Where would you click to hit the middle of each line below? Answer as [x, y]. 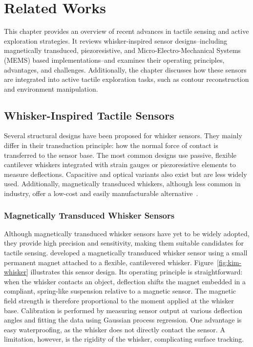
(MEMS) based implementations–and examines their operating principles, [114, 60]
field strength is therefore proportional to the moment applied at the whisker [119, 301]
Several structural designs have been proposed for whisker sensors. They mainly [123, 136]
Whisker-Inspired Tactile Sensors [89, 115]
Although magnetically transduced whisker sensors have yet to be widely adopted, [127, 233]
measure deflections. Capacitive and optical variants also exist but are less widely [126, 174]
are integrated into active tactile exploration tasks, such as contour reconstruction [126, 79]
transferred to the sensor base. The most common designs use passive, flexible [120, 155]
